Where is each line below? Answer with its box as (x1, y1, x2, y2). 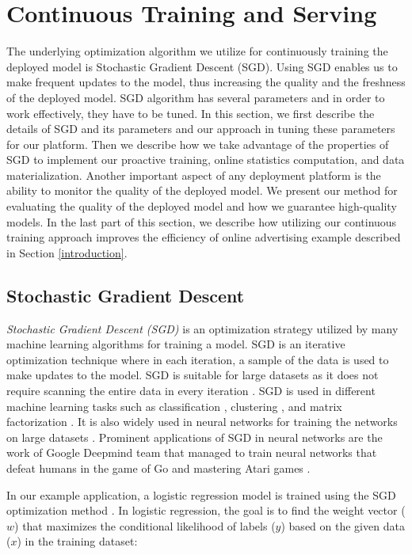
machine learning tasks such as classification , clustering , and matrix (6, 397, 342, 414)
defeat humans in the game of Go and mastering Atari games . (6, 459, 311, 476)
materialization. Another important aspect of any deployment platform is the (6, 166, 381, 183)
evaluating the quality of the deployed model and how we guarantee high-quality (6, 198, 397, 215)
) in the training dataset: (17, 533, 138, 549)
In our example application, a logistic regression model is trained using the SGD (6, 486, 396, 503)
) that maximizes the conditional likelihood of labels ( (14, 517, 276, 534)
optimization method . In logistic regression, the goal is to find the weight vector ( (6, 502, 406, 519)
